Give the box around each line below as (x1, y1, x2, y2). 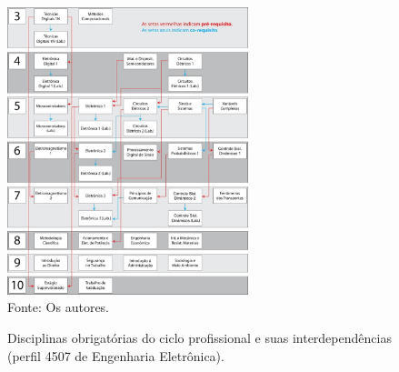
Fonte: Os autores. (7, 297, 109, 317)
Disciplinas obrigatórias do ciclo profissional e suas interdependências (7, 327, 392, 347)
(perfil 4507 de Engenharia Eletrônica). (7, 346, 224, 365)
